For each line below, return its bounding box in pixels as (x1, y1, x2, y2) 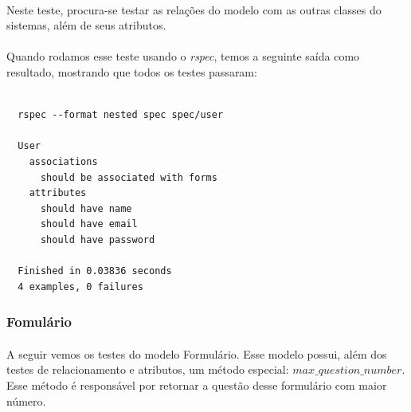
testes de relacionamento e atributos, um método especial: (6, 361, 289, 378)
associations (29, 155, 98, 167)
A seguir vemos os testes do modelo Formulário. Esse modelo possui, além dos (6, 345, 387, 362)
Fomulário (6, 312, 72, 332)
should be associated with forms (40, 171, 217, 183)
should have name (40, 202, 132, 214)
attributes (29, 187, 87, 199)
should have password (40, 233, 155, 245)
